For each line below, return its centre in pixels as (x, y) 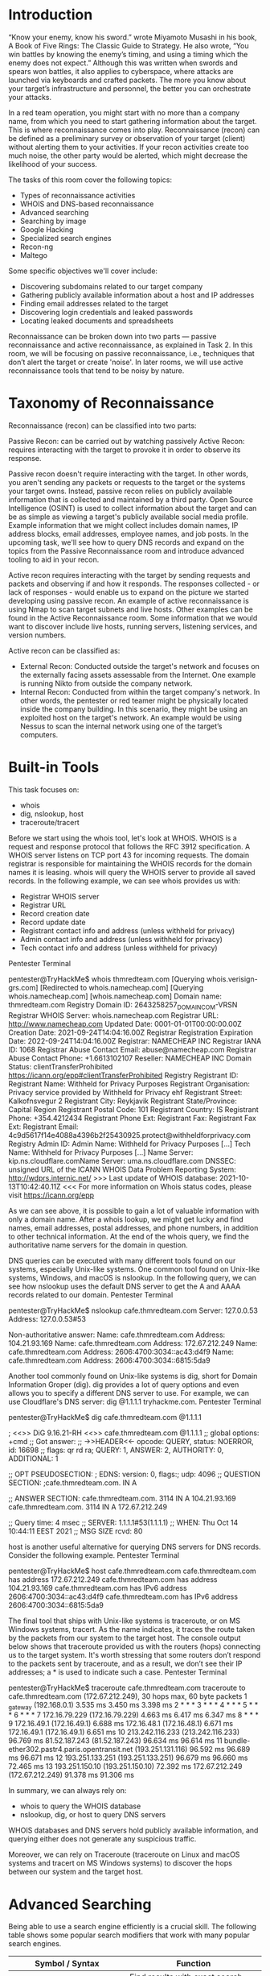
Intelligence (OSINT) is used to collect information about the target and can (133, 508)
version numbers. (37, 635)
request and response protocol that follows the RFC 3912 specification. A (129, 846)
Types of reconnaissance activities (78, 195)
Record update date (53, 922)
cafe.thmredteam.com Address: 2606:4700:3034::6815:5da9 (109, 1360)
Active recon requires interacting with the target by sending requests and (129, 575)
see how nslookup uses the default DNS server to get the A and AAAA (125, 1286)
